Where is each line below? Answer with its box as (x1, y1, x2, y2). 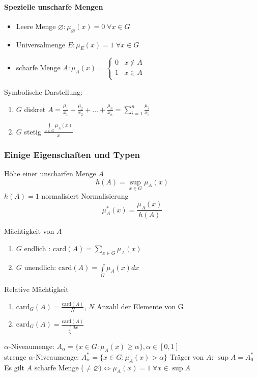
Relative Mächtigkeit (4, 283, 69, 294)
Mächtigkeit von (4, 226, 54, 236)
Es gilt (4, 362, 24, 372)
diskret (24, 103, 46, 114)
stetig (24, 126, 41, 137)
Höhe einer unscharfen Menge (4, 168, 96, 179)
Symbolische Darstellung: (4, 86, 83, 97)
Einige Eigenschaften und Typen (4, 148, 140, 160)
